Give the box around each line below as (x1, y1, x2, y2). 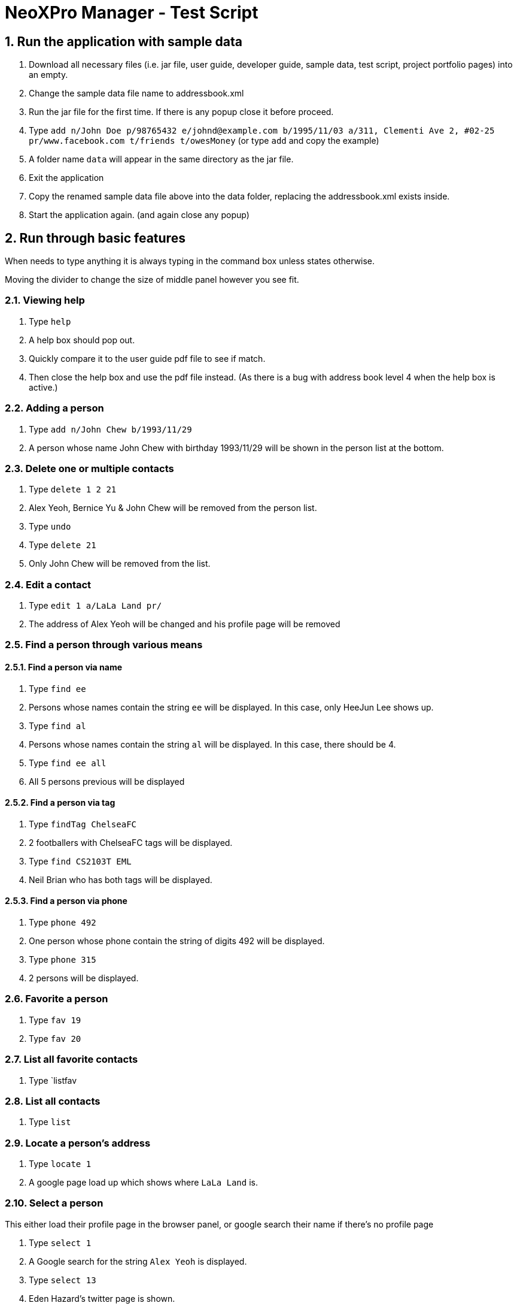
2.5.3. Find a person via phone (5, 896, 127, 906)
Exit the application (29, 173, 104, 183)
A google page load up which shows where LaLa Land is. (29, 1177, 258, 1188)
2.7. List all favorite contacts (5, 1053, 138, 1066)
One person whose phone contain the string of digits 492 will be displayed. (29, 936, 325, 947)
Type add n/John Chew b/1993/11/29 (29, 424, 192, 434)
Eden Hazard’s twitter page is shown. (29, 1293, 175, 1304)
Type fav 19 (29, 1014, 81, 1025)
